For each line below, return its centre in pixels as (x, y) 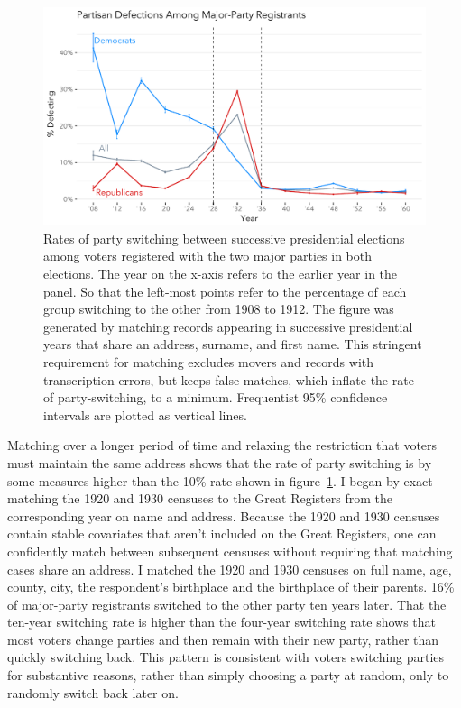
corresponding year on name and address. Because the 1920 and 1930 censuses (224, 515)
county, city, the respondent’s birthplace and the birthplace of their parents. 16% (231, 587)
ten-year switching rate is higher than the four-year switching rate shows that (222, 622)
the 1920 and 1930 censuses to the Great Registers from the (227, 498)
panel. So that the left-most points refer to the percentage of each (225, 291)
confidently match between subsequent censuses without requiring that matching (230, 551)
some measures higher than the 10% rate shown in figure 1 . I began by (203, 480)
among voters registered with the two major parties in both (208, 256)
